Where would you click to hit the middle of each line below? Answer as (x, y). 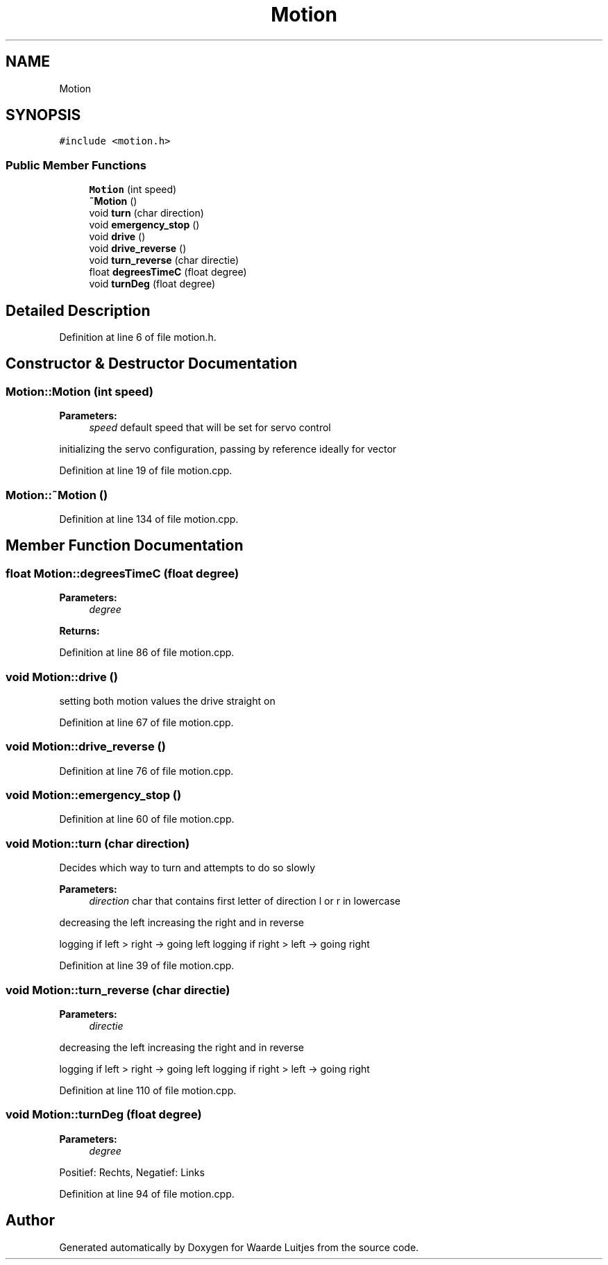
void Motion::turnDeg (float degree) (104, 1115)
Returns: (79, 631)
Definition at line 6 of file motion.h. (138, 337)
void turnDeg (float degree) (152, 284)
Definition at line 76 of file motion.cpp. (146, 771)
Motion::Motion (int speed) (80, 391)
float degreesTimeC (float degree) (168, 272)
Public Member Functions (76, 165)
